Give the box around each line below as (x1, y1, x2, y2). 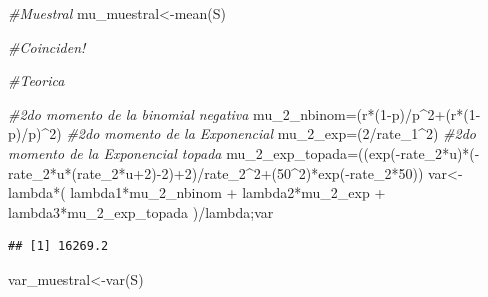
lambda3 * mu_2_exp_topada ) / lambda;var (8, 201, 274, 222)
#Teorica (8, 70, 65, 91)
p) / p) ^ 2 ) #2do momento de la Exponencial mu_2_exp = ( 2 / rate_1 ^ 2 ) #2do (8, 123, 477, 144)
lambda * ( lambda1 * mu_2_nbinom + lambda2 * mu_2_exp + (8, 182, 386, 203)
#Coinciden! (8, 36, 86, 57)
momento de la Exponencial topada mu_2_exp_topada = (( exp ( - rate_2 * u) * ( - (8, 142, 480, 163)
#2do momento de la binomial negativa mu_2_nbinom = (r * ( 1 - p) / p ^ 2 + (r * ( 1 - (8, 103, 481, 124)
